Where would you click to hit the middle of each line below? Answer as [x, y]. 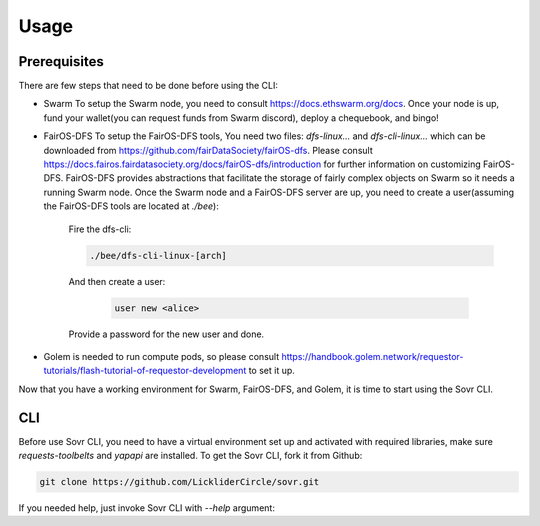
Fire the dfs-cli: [100, 229]
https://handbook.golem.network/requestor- [372, 356]
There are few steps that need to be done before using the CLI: [148, 86]
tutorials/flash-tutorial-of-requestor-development [145, 371]
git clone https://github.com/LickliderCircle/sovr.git [179, 481]
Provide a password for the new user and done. [166, 334]
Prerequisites [61, 61]
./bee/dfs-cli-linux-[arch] [158, 255]
